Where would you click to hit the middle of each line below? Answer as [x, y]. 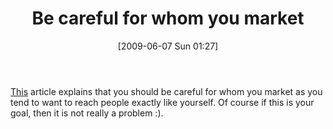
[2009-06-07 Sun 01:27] [168, 46]
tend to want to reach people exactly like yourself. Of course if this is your [162, 102]
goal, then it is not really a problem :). [87, 113]
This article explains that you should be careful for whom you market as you [166, 91]
